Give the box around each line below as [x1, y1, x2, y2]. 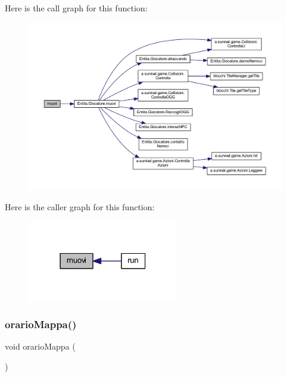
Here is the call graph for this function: [5, 2, 148, 14]
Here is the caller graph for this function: [5, 201, 155, 213]
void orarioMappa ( [5, 340, 76, 353]
